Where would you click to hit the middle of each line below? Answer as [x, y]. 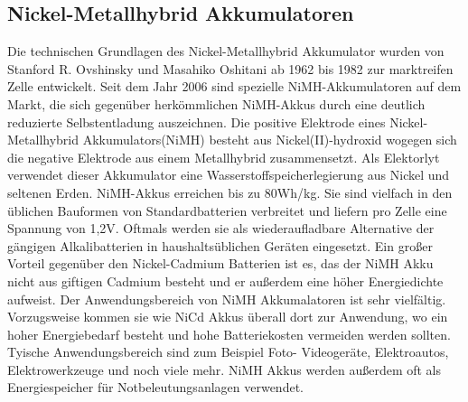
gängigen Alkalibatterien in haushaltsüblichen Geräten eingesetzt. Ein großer [220, 245]
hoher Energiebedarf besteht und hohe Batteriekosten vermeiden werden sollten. [229, 334]
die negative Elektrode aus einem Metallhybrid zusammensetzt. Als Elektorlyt [224, 157]
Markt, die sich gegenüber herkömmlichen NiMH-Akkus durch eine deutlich [216, 103]
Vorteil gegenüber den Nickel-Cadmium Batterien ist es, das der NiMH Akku [220, 263]
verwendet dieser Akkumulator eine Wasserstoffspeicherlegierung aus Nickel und [229, 175]
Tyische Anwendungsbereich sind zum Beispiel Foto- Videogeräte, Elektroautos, [228, 352]
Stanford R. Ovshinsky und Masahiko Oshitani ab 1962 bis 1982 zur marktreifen [230, 68]
